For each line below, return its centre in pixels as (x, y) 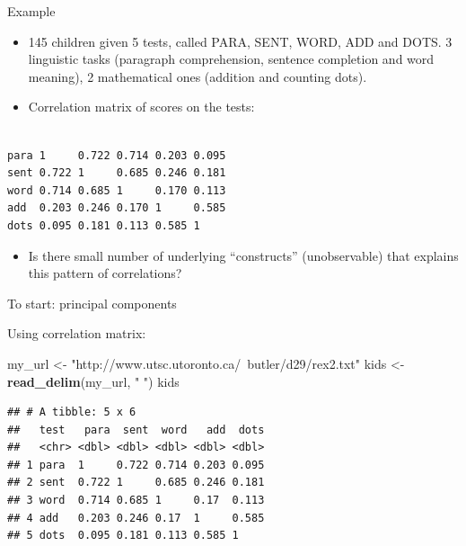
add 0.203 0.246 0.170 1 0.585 (117, 208)
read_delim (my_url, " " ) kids (93, 381)
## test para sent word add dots (136, 430)
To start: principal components (92, 303)
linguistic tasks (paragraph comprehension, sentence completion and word (231, 59)
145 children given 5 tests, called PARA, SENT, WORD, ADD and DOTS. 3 (240, 41)
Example (31, 11)
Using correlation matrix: (77, 333)
